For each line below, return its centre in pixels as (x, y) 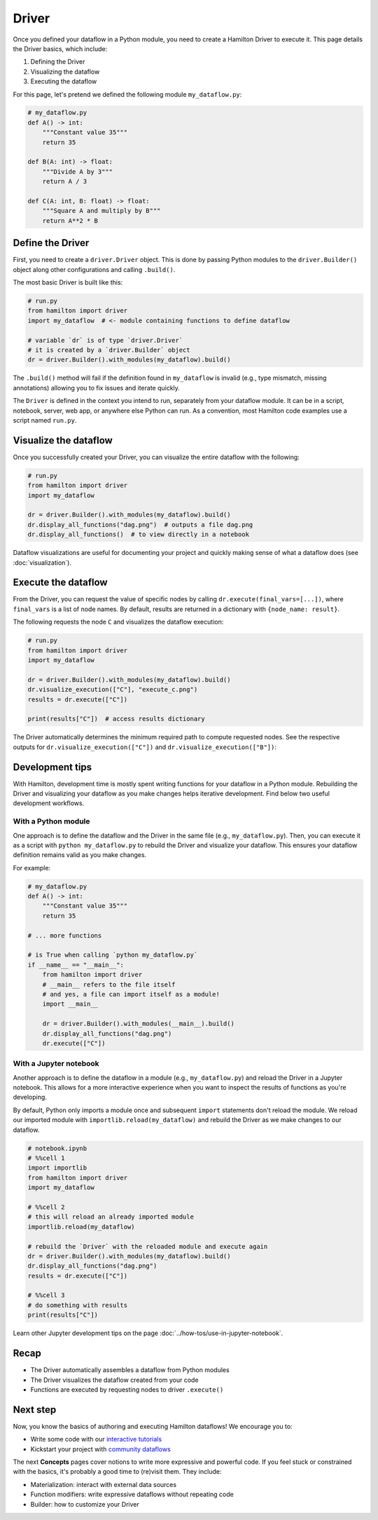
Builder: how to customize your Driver (85, 1504)
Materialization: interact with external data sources (104, 1484)
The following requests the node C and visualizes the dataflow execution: (118, 622)
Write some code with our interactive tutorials (96, 1439)
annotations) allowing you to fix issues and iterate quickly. (96, 388)
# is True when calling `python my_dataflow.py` (113, 955)
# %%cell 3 (46, 1295)
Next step (35, 1410)
